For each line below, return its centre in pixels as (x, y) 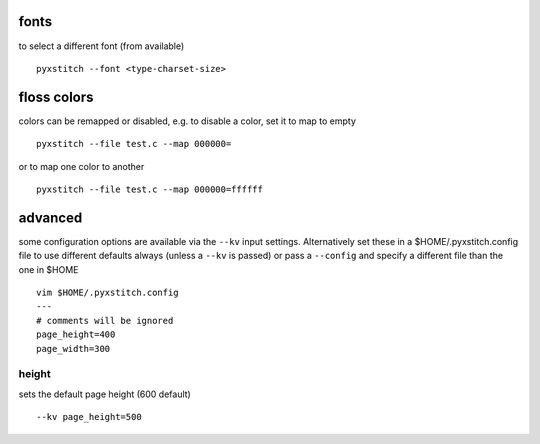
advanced (50, 217)
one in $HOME (48, 269)
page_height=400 (76, 334)
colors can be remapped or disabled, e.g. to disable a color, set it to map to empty (187, 121)
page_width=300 (73, 348)
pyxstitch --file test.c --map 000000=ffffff (150, 189)
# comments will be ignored (105, 320)
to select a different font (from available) (101, 46)
